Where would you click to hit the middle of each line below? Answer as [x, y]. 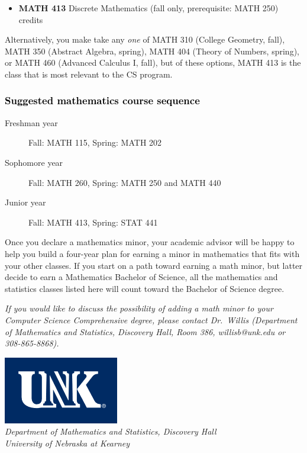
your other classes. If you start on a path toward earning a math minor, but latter [154, 265]
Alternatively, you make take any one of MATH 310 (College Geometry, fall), [145, 39]
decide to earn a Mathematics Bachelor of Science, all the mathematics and [141, 277]
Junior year [25, 202]
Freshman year [31, 122]
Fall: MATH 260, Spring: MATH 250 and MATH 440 [125, 182]
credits [31, 19]
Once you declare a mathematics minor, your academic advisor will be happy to [150, 242]
